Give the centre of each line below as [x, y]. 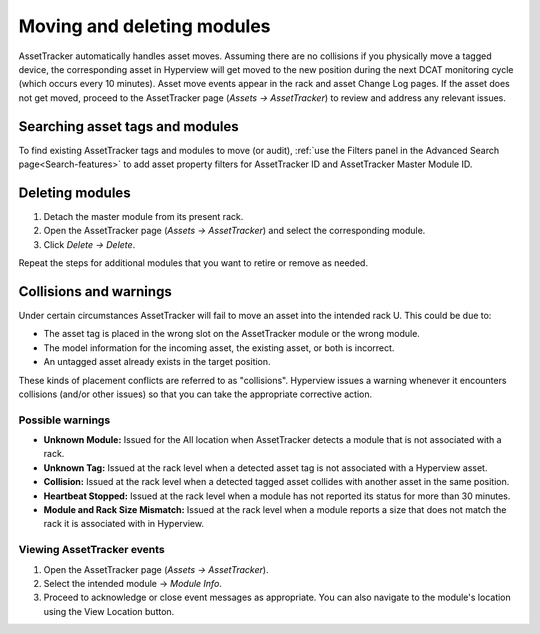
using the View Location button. [109, 611]
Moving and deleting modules [144, 26]
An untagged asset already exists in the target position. [157, 362]
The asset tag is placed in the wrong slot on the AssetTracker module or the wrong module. [231, 334]
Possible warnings [64, 420]
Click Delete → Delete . [89, 244]
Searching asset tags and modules [128, 126]
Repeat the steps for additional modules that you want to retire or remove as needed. [193, 263]
